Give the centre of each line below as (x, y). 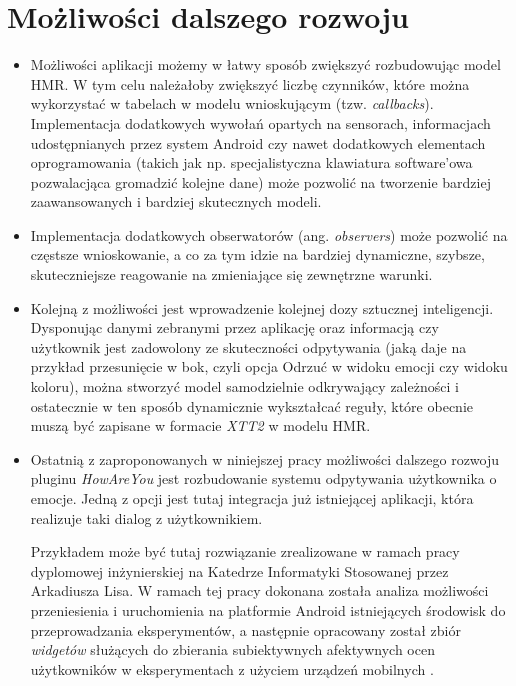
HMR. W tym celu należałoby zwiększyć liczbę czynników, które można (250, 83)
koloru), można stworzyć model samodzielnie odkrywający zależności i (244, 386)
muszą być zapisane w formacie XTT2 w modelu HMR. (200, 425)
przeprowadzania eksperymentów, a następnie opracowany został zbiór (245, 629)
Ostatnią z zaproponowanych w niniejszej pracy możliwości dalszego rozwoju (265, 458)
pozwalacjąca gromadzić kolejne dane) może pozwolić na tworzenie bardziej (260, 181)
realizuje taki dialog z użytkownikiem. (146, 517)
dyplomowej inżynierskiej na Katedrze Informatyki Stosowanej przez (239, 570)
